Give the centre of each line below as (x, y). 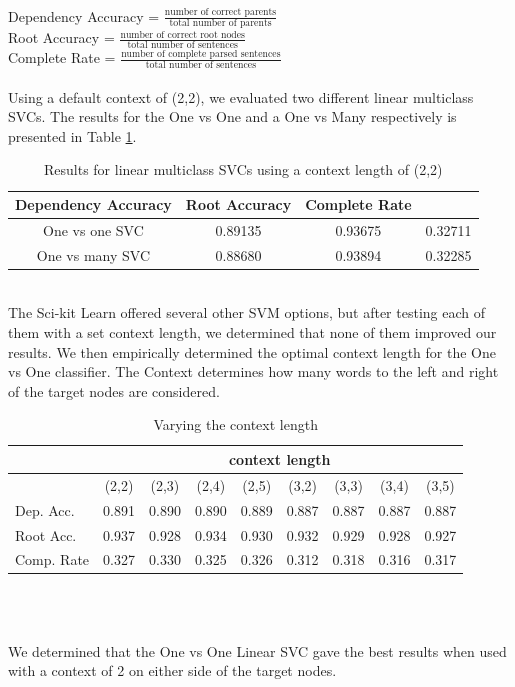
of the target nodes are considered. (114, 390)
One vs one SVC (93, 229)
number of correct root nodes (182, 34)
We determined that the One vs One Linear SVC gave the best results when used (257, 650)
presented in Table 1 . (72, 135)
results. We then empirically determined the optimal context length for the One (252, 351)
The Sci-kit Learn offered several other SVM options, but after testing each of (246, 312)
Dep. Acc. (45, 509)
